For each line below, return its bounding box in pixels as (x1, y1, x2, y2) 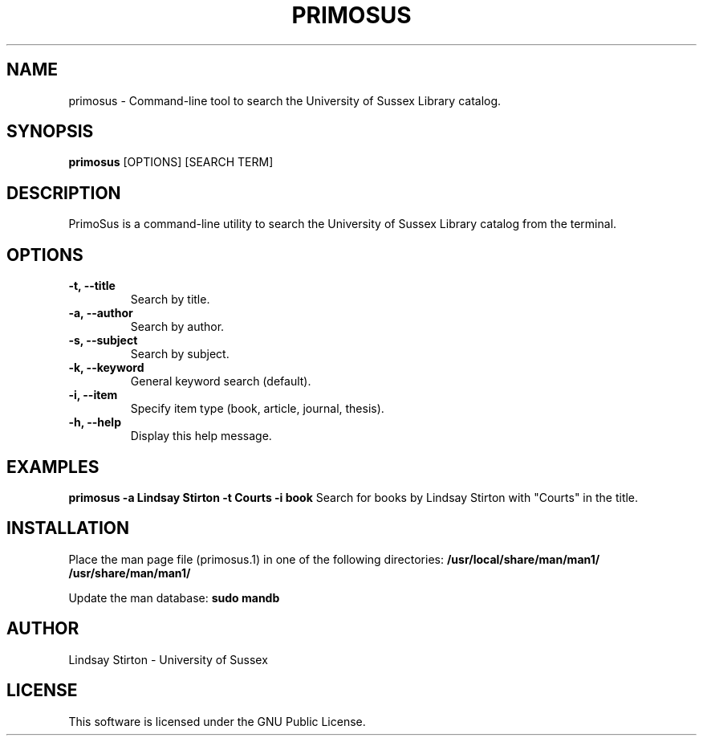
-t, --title (68, 279, 116, 293)
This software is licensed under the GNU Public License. (68, 714, 366, 728)
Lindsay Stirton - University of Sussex (68, 652, 268, 667)
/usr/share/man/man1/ (68, 565, 191, 580)
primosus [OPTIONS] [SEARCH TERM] (68, 155, 274, 169)
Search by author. (130, 320, 225, 334)
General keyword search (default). (130, 374, 311, 389)
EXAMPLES (6, 456, 100, 477)
